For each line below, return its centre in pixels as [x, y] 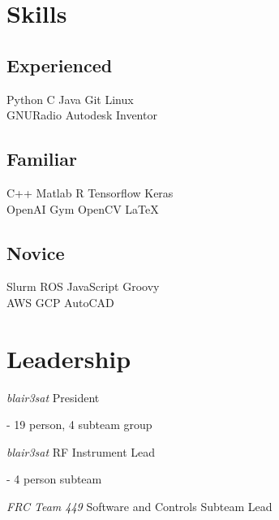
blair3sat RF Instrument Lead [81, 451]
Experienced [60, 65]
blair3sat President [53, 397]
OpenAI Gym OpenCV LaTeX [83, 208]
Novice [36, 252]
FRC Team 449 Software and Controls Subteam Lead [139, 507]
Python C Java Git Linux [70, 99]
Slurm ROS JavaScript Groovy [83, 286]
